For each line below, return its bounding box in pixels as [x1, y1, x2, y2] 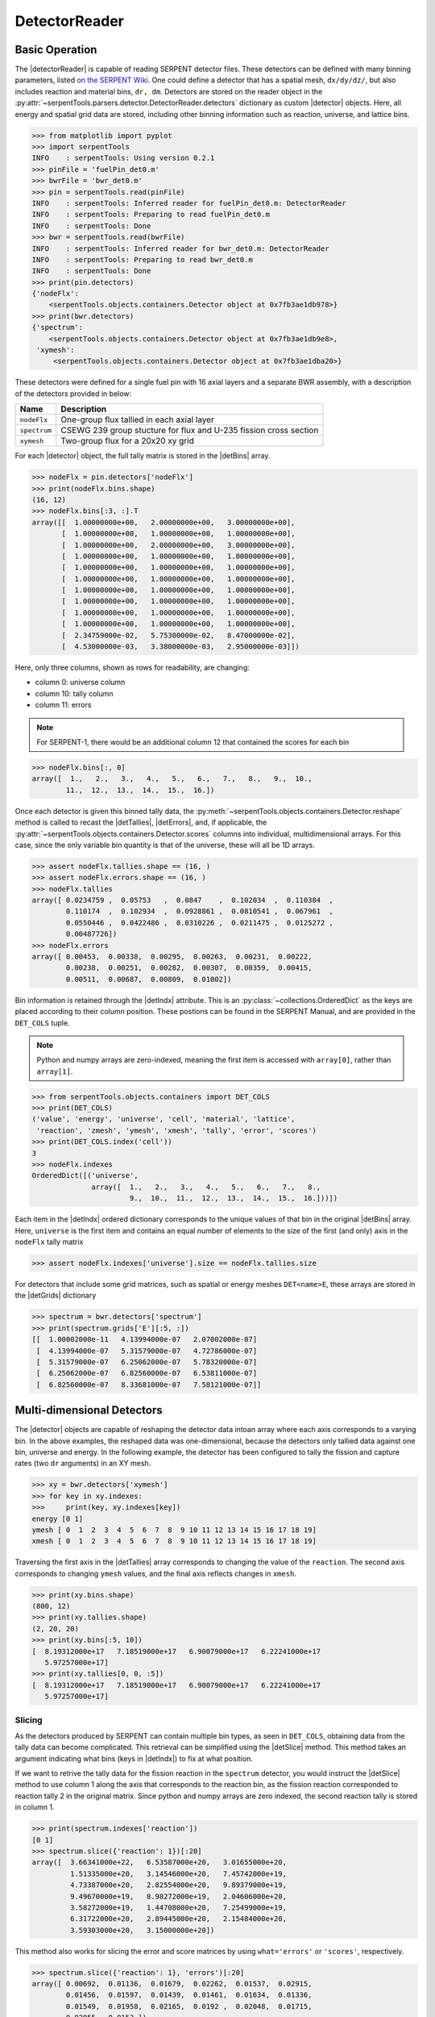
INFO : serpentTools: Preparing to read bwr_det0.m [31, 255, 253, 264]
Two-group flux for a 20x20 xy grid [60, 436, 195, 447]
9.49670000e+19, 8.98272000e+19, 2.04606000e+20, [69, 1892, 288, 1901]
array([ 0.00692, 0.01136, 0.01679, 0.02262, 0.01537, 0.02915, [31, 1979, 313, 1989]
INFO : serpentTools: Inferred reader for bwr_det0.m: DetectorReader [31, 244, 329, 253]
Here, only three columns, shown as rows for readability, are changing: [14, 662, 250, 673]
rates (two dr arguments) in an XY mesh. [14, 1459, 151, 1468]
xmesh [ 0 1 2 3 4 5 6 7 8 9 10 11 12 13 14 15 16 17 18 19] [31, 1537, 317, 1546]
